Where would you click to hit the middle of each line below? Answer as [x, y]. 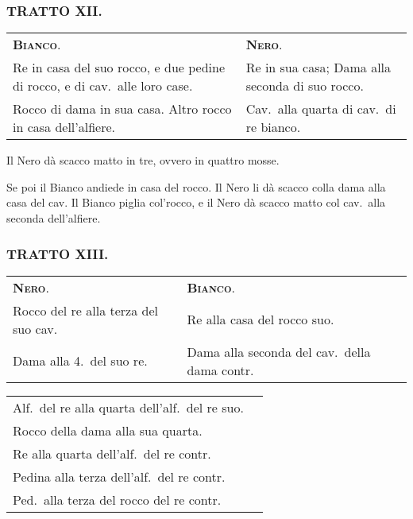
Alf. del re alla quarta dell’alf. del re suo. [128, 407]
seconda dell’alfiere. [54, 218]
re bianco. [273, 127]
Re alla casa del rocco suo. [261, 320]
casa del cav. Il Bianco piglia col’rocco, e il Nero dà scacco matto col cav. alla [196, 202]
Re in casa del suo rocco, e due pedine [119, 68]
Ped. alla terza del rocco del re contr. [117, 499]
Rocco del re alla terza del [85, 310]
